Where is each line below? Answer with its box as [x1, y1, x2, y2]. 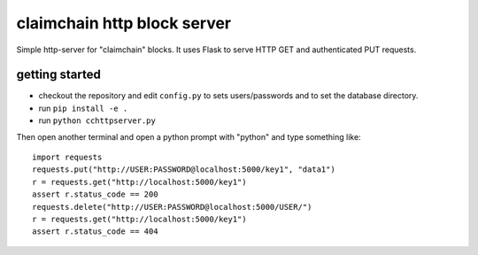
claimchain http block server [16, 13, 232, 33]
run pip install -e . [38, 103, 128, 113]
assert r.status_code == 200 [32, 189, 158, 199]
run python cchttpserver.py [38, 115, 157, 126]
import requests [32, 152, 103, 163]
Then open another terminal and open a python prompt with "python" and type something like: [16, 131, 362, 142]
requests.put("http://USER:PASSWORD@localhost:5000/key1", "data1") [32, 165, 335, 174]
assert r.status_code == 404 [32, 227, 158, 236]
